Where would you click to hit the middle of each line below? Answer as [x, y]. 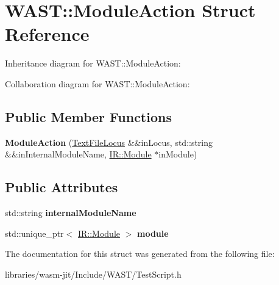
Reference [47, 34]
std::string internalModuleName [71, 213]
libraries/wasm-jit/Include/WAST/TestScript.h [93, 274]
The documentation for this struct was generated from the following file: [140, 254]
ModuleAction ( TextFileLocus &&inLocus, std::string [109, 142]
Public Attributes [62, 187]
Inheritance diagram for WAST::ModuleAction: [93, 63]
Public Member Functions [88, 116]
